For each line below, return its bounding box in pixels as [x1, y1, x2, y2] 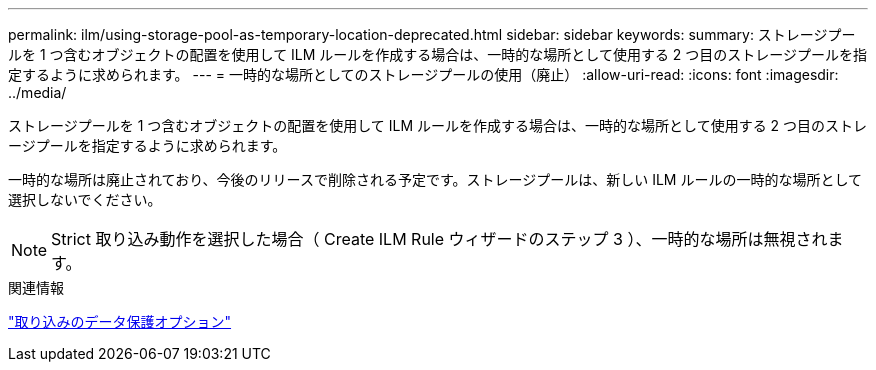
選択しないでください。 [8, 191, 162, 208]
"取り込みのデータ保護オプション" [8, 313, 232, 330]
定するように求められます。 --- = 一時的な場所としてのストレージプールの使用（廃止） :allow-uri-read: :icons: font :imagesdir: [8, 66, 839, 83]
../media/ [8, 84, 67, 101]
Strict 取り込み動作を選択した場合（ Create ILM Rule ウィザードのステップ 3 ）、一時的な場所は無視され [51, 229, 828, 249]
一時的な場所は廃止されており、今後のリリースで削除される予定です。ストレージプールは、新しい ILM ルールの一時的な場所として [8, 171, 862, 188]
